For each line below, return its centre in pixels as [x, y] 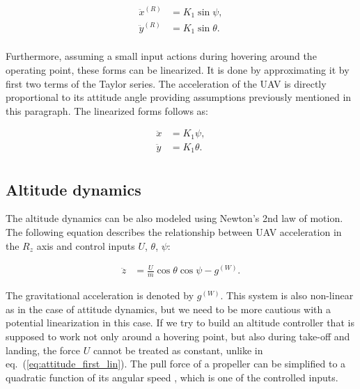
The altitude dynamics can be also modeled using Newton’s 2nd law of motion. [174, 218]
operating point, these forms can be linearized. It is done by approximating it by [178, 69]
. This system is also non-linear [287, 295]
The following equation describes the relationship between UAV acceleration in [174, 232]
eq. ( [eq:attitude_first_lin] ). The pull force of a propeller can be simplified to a [176, 364]
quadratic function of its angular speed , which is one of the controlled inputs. [172, 377]
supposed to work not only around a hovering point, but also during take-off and [178, 336]
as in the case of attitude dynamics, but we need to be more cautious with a [168, 309]
